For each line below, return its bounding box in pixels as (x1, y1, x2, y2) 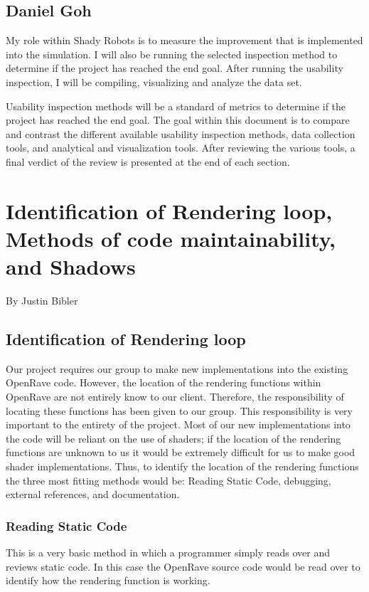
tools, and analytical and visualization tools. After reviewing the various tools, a (6, 140, 355, 155)
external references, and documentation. (6, 487, 180, 502)
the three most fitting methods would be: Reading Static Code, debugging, (6, 472, 331, 487)
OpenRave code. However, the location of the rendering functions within (6, 375, 321, 390)
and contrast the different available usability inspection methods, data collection (6, 126, 355, 141)
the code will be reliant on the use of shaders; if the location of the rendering (6, 430, 341, 445)
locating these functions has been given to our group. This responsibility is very (6, 403, 353, 418)
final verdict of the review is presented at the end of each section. (6, 154, 290, 169)
